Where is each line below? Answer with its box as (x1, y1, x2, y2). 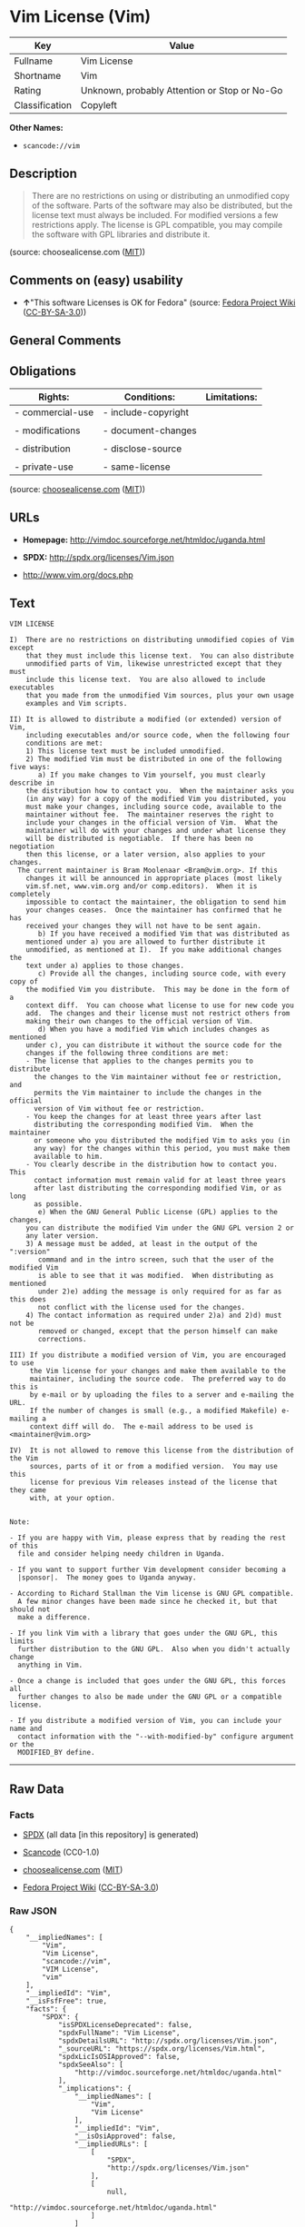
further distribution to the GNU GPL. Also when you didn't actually (17, 1645, 290, 1654)
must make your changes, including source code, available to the (25, 802, 282, 812)
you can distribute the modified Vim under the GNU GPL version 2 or (25, 1223, 295, 1232)
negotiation (9, 842, 54, 851)
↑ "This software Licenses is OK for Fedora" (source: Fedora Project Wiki (22, 297, 296, 308)
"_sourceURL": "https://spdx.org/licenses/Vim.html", (57, 2044, 266, 2054)
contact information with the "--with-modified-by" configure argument (17, 1732, 295, 1741)
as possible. (33, 1200, 84, 1209)
